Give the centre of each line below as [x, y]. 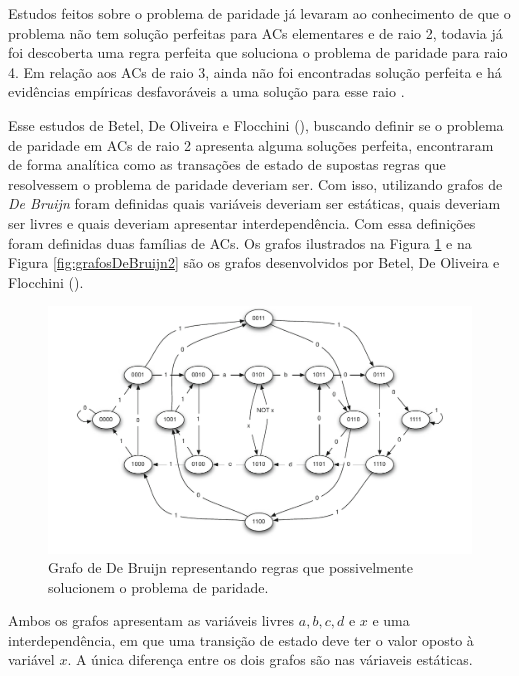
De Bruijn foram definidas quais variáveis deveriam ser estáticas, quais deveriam [254, 203]
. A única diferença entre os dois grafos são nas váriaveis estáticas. [270, 659]
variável [31, 659]
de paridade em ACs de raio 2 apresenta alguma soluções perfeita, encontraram [251, 144]
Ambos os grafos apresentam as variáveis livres [151, 620]
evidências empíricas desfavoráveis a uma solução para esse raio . [206, 91]
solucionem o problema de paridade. [158, 586]
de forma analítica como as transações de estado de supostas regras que [227, 164]
